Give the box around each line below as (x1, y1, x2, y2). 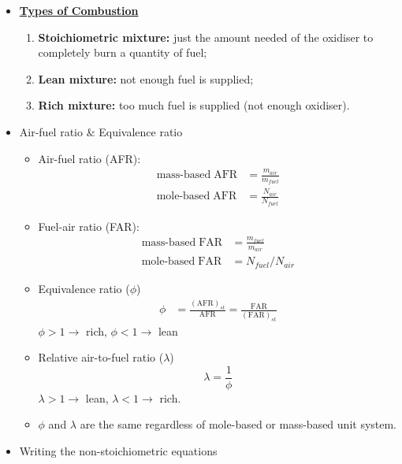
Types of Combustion (19, 2, 139, 18)
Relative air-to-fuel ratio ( (38, 349, 164, 366)
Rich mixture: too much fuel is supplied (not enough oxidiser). (38, 97, 350, 113)
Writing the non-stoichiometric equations (19, 443, 218, 459)
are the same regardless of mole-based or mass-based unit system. (80, 416, 397, 432)
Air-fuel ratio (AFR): (38, 150, 141, 166)
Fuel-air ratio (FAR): (38, 217, 140, 234)
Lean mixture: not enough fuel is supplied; (38, 70, 254, 87)
